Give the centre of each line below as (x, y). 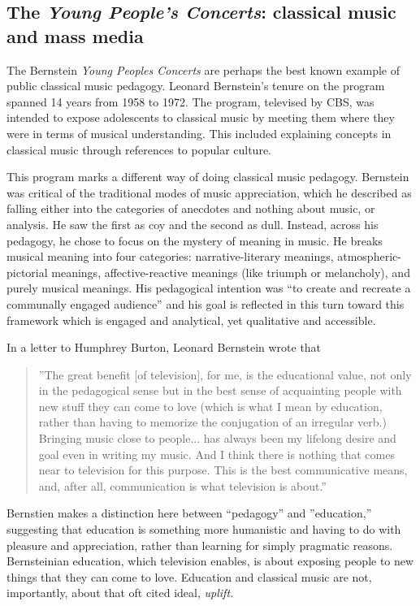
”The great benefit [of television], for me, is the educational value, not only (225, 374)
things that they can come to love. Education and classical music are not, (189, 576)
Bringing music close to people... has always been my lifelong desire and (217, 438)
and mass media (75, 35)
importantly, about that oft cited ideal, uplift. (120, 593)
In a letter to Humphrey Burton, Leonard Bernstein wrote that (164, 347)
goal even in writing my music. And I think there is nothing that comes (216, 454)
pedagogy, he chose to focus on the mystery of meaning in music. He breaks (195, 240)
